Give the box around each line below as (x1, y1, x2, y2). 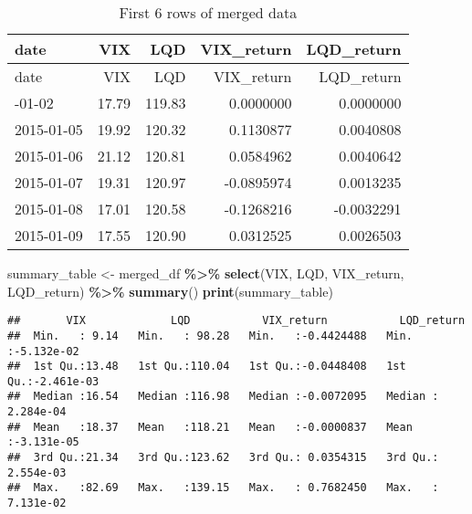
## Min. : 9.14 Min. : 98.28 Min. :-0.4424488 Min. (7, 329, 413, 342)
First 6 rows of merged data (119, 2, 298, 23)
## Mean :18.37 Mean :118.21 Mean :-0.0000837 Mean (7, 420, 413, 434)
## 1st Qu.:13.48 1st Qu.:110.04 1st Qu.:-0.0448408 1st (7, 360, 406, 373)
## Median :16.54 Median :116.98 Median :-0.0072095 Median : (7, 390, 439, 404)
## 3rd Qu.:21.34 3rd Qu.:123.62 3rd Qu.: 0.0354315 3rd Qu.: (7, 451, 439, 465)
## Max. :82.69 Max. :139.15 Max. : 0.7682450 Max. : (7, 481, 439, 495)
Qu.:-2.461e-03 (7, 374, 100, 388)
